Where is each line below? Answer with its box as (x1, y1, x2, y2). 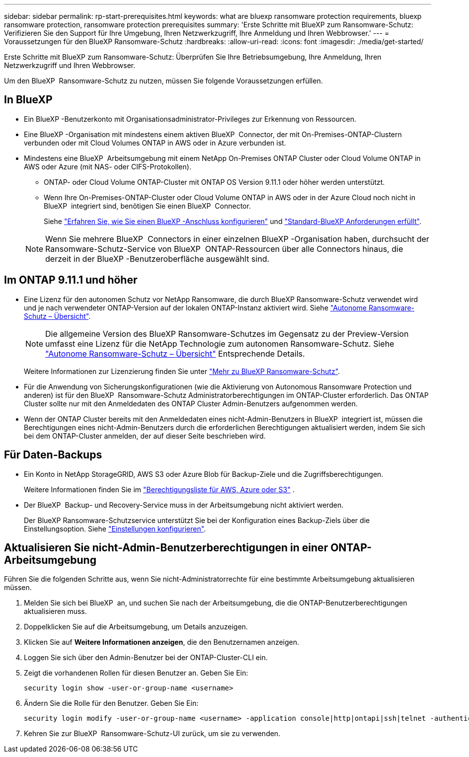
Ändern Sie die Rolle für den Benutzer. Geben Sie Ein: (24, 699, 199, 708)
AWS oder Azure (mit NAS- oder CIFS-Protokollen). (24, 162, 191, 171)
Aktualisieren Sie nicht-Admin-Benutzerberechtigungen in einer (4, 541, 328, 554)
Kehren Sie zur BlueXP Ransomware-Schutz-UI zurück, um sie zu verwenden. (24, 729, 281, 738)
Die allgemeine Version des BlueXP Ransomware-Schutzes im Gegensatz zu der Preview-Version (45, 328, 409, 339)
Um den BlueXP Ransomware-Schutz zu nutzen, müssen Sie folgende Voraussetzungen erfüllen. (4, 76, 323, 85)
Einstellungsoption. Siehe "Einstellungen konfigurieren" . (24, 524, 206, 533)
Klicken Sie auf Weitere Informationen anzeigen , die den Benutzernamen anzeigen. (24, 638, 300, 647)
